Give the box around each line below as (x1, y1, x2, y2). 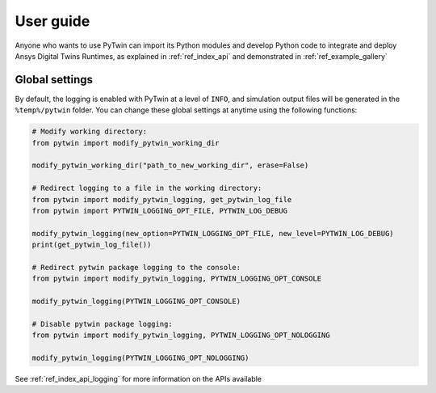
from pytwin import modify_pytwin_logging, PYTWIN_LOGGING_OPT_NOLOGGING (31, 331, 330, 340)
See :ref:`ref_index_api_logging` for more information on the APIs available (15, 374, 262, 384)
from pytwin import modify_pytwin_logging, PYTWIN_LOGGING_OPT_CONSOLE (31, 274, 322, 283)
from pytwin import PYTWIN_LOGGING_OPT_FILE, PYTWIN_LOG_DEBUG (31, 206, 288, 215)
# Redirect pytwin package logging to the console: (31, 263, 241, 272)
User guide (15, 12, 90, 30)
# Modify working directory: (31, 127, 148, 137)
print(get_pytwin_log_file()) (31, 240, 152, 250)
